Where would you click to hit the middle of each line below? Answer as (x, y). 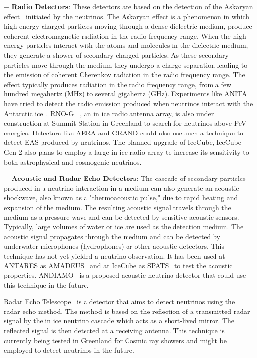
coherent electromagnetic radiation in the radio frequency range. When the (117, 35)
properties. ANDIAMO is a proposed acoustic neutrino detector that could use (125, 275)
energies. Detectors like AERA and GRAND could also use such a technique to (124, 132)
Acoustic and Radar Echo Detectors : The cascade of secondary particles (128, 178)
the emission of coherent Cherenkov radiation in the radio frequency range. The (125, 74)
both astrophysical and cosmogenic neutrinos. (73, 161)
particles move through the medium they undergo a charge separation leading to (126, 65)
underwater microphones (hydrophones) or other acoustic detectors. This (114, 246)
